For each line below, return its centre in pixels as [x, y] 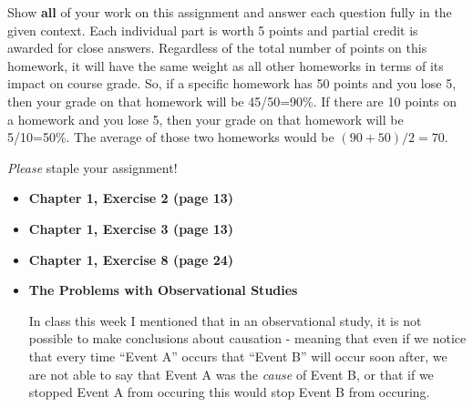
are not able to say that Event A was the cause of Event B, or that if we [231, 374]
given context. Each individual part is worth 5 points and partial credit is [213, 30]
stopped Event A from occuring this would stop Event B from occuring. [229, 392]
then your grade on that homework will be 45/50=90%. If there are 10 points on [232, 101]
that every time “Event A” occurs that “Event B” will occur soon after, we [238, 356]
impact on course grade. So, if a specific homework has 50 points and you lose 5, [232, 83]
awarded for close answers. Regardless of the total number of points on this [217, 48]
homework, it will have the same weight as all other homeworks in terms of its [226, 65]
